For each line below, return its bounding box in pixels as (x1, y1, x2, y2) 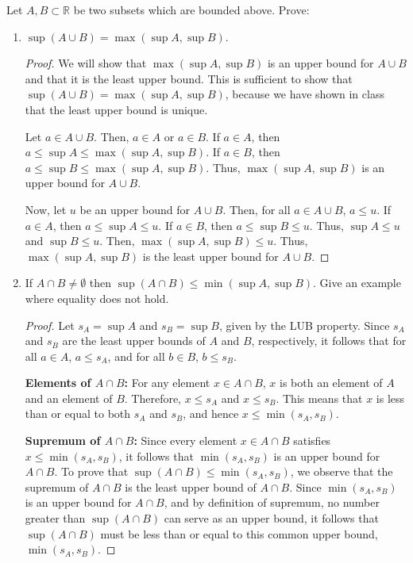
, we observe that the (290, 463, 393, 480)
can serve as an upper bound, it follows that (164, 510, 379, 527)
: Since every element (133, 432, 237, 449)
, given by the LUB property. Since (219, 316, 390, 333)
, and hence (183, 405, 239, 422)
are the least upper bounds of (62, 332, 206, 349)
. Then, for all (222, 201, 291, 217)
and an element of (25, 389, 113, 406)
